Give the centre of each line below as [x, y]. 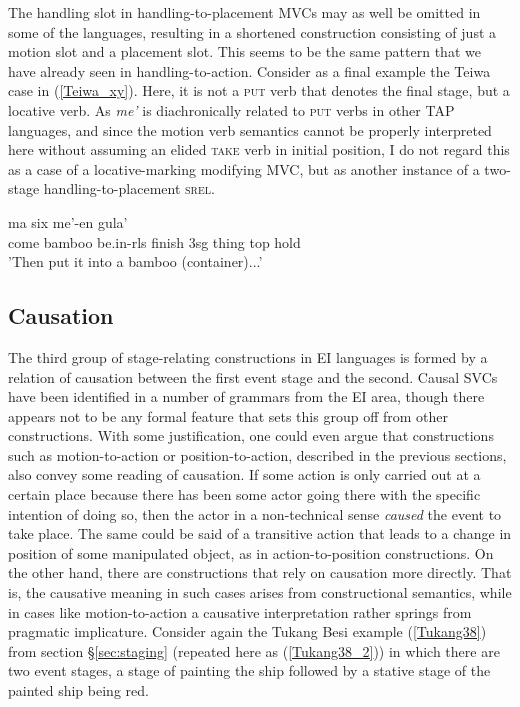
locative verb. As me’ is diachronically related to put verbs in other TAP [231, 109]
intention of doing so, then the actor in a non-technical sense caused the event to [255, 513]
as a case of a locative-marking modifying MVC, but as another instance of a [244, 168]
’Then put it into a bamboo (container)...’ [135, 261]
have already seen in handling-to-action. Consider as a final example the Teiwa [249, 70]
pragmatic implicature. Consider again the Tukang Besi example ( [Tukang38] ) [247, 631]
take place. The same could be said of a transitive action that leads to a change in [260, 533]
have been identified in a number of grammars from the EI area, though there [246, 396]
